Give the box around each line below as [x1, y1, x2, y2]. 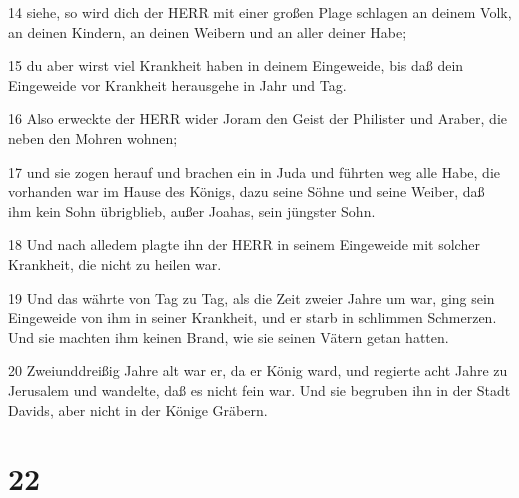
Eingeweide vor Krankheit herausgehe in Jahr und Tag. [8, 74, 347, 95]
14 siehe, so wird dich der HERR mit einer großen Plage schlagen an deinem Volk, [8, 2, 512, 22]
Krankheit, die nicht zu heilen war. [8, 253, 222, 274]
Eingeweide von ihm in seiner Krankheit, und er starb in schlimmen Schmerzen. [8, 307, 497, 328]
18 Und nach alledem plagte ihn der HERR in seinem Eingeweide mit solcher [8, 234, 480, 255]
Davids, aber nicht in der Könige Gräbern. [8, 399, 268, 420]
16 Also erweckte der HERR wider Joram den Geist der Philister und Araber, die [8, 108, 507, 129]
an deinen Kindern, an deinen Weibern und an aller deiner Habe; [8, 21, 407, 42]
